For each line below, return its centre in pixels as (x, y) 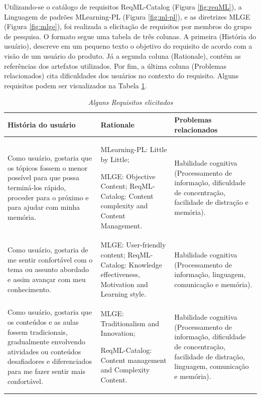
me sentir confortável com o (50, 259)
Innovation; (118, 333)
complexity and (124, 206)
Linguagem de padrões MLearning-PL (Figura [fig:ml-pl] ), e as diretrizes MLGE (127, 16)
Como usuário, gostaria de (48, 250)
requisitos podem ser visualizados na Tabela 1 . (76, 85)
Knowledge (146, 264)
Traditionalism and (130, 323)
